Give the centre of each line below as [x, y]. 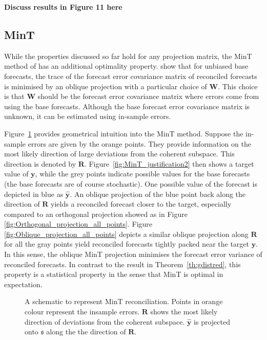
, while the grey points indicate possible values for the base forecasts [142, 174]
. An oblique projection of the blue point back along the [158, 194]
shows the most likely [184, 312]
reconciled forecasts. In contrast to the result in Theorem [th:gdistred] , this [122, 264]
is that [14, 96]
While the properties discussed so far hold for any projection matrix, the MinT [128, 56]
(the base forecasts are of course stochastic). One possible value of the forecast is [131, 183]
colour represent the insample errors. [82, 312]
